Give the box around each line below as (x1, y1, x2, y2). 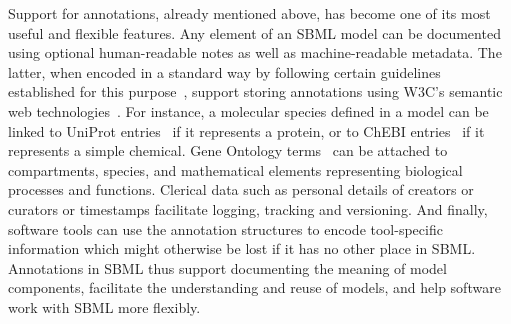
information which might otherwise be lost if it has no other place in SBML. (8, 238, 476, 259)
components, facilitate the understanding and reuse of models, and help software (8, 277, 501, 298)
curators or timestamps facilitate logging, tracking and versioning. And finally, (8, 198, 488, 219)
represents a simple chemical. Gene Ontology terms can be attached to (8, 140, 448, 161)
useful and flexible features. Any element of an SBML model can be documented (8, 22, 501, 43)
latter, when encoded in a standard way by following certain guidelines (8, 61, 441, 82)
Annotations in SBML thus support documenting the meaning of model (8, 257, 447, 278)
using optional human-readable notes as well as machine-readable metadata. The (8, 42, 502, 63)
